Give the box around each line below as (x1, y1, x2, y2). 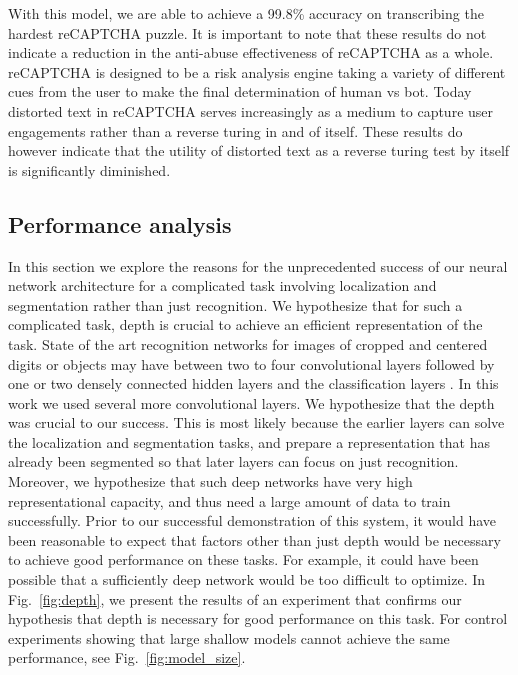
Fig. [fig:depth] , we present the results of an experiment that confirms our (8, 588, 462, 609)
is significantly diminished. (8, 159, 171, 180)
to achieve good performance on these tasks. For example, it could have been (8, 549, 479, 570)
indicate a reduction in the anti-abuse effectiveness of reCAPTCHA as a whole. (8, 42, 494, 63)
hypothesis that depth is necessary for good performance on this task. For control (8, 608, 508, 629)
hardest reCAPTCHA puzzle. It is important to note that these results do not (8, 22, 487, 43)
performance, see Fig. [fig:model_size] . (8, 647, 246, 668)
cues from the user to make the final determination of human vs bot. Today (8, 81, 472, 102)
